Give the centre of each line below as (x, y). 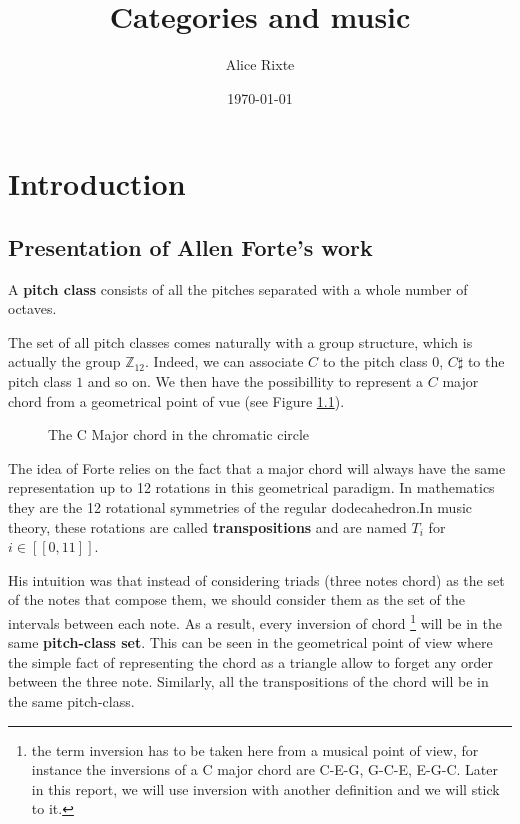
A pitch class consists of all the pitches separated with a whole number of (238, 288)
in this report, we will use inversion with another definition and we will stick (265, 788)
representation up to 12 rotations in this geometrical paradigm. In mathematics (251, 487)
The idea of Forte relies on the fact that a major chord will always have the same (257, 467)
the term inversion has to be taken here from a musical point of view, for (255, 749)
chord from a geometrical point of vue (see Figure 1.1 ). (176, 400)
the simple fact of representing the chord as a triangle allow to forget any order (251, 661)
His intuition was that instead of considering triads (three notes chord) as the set (256, 579)
